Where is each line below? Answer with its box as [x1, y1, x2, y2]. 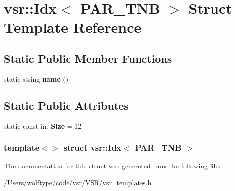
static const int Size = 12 [4, 120, 82, 131]
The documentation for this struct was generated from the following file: [4, 161, 221, 171]
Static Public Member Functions [4, 50, 172, 66]
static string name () [4, 73, 69, 84]
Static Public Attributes [4, 97, 129, 113]
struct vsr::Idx [63, 142, 121, 154]
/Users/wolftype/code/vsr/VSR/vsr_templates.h [4, 177, 152, 187]
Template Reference [4, 17, 141, 37]
